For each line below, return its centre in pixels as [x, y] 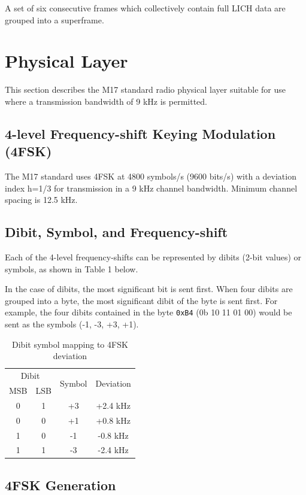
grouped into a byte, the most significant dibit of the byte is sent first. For [141, 300]
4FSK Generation [60, 485]
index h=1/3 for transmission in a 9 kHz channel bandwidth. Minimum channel [151, 188]
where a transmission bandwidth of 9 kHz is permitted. [106, 101]
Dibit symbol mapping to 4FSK [70, 344]
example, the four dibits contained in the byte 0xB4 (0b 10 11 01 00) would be [149, 312]
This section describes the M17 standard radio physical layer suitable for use [146, 89]
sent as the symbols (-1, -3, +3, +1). [72, 324]
